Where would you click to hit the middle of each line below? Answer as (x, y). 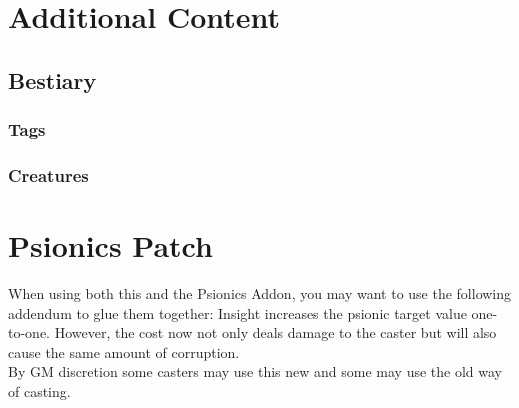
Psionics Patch (110, 245)
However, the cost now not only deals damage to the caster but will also (275, 332)
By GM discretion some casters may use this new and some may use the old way (255, 371)
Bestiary (52, 79)
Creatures (48, 174)
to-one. (29, 332)
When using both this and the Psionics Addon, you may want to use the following (260, 292)
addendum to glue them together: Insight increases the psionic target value (237, 312)
